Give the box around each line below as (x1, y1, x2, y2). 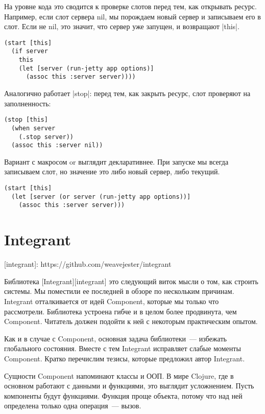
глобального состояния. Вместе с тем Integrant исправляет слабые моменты (4, 343, 241, 354)
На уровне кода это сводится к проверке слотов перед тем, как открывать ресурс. (4, 1, 257, 11)
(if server (11, 48, 48, 55)
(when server (11, 124, 56, 132)
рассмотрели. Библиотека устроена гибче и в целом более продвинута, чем (4, 306, 237, 316)
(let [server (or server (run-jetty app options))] (11, 193, 191, 200)
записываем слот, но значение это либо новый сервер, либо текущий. (4, 166, 220, 177)
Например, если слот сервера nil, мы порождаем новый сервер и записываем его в (4, 11, 261, 21)
